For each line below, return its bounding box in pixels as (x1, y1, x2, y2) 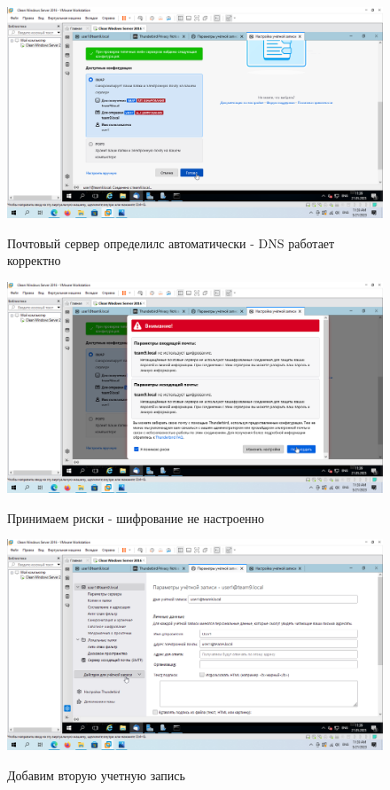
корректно (7, 251, 61, 270)
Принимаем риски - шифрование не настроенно (7, 508, 265, 527)
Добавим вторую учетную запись (7, 765, 185, 784)
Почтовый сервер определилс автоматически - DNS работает (7, 233, 335, 252)
